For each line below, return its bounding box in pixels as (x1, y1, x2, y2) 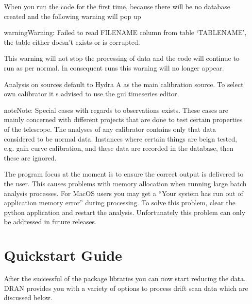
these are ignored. (4, 152, 57, 162)
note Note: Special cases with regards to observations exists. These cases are (4, 105, 229, 115)
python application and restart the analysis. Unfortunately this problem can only (4, 207, 246, 217)
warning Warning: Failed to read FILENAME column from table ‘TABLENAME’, (4, 27, 247, 37)
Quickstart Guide (4, 245, 122, 265)
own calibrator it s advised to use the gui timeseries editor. (4, 89, 179, 99)
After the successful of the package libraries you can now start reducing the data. (4, 273, 246, 283)
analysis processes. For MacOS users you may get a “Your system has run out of (4, 188, 243, 198)
